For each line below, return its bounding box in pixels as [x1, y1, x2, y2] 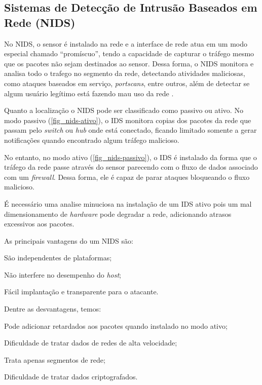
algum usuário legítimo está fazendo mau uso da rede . [4, 88, 174, 98]
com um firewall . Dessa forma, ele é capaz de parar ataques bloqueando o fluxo [4, 171, 250, 182]
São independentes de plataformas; [4, 252, 112, 263]
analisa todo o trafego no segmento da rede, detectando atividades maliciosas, [4, 68, 245, 79]
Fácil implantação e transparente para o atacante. [4, 286, 159, 297]
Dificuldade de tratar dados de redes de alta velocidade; [4, 337, 177, 348]
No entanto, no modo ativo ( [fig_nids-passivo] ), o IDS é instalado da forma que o [4, 151, 257, 162]
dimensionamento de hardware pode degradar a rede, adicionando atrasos [4, 208, 232, 219]
